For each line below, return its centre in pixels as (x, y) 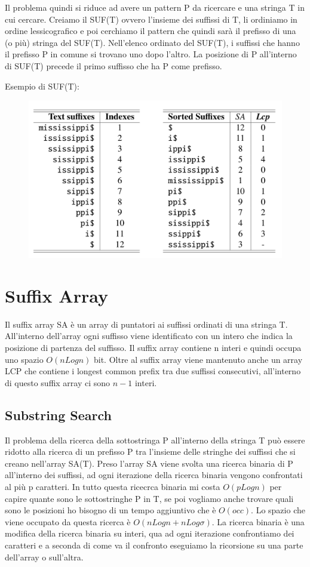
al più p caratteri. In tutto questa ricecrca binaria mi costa (113, 487)
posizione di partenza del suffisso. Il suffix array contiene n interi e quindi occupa (153, 348)
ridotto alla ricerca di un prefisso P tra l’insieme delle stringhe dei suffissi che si (150, 452)
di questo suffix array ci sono (58, 382)
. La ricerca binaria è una (258, 521)
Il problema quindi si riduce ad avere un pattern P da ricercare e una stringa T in (155, 7)
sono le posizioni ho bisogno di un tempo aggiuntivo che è (111, 510)
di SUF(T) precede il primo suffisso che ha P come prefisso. (113, 65)
